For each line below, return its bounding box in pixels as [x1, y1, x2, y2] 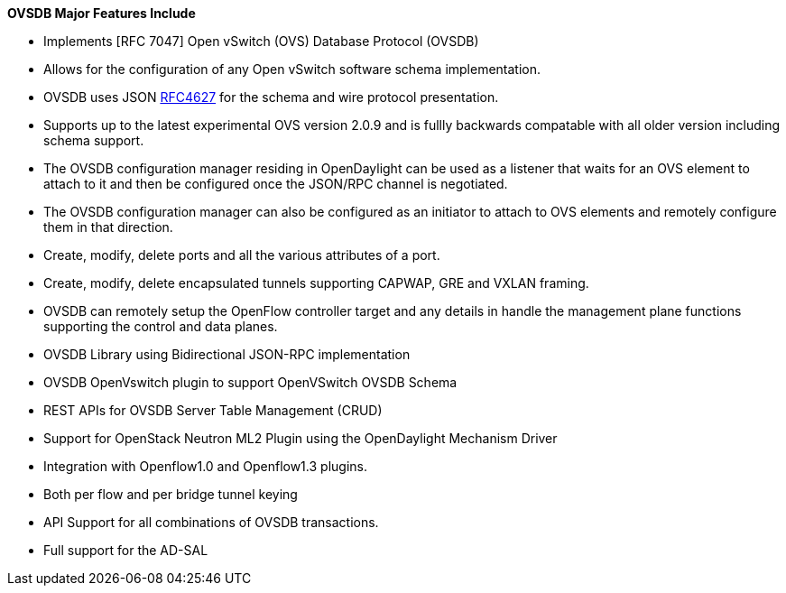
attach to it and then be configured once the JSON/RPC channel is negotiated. [43, 176, 508, 191]
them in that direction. [43, 219, 173, 235]
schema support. [43, 133, 144, 148]
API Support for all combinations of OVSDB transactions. [43, 514, 379, 530]
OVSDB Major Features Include [7, 5, 196, 21]
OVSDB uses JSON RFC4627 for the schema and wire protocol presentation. [43, 89, 499, 105]
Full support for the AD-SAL [43, 542, 208, 558]
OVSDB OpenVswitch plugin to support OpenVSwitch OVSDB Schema [43, 375, 458, 390]
